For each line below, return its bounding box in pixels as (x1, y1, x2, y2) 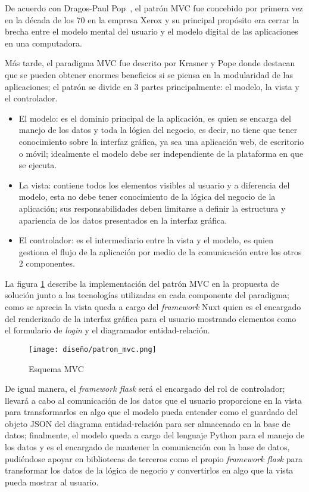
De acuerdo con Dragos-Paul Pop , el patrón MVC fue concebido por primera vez (5, 2, 303, 14)
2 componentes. (18, 257, 75, 270)
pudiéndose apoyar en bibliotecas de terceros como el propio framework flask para (5, 452, 302, 465)
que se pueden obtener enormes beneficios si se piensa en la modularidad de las (5, 68, 294, 81)
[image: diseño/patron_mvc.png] (29, 345, 157, 354)
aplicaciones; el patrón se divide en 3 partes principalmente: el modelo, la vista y (5, 80, 299, 92)
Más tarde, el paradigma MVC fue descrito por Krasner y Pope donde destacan (5, 57, 295, 69)
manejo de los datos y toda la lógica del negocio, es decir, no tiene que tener (18, 123, 298, 136)
